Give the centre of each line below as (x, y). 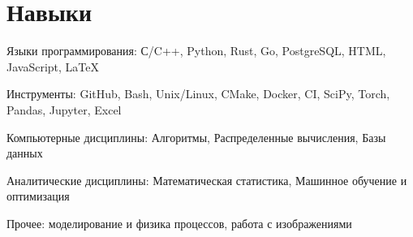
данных (25, 153)
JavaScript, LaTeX (53, 66)
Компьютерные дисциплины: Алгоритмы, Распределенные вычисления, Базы (196, 137)
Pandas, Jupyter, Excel (64, 109)
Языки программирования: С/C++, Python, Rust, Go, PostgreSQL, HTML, (196, 51)
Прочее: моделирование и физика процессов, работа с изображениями (179, 223)
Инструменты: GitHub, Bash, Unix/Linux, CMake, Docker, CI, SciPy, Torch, (198, 94)
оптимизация (38, 196)
